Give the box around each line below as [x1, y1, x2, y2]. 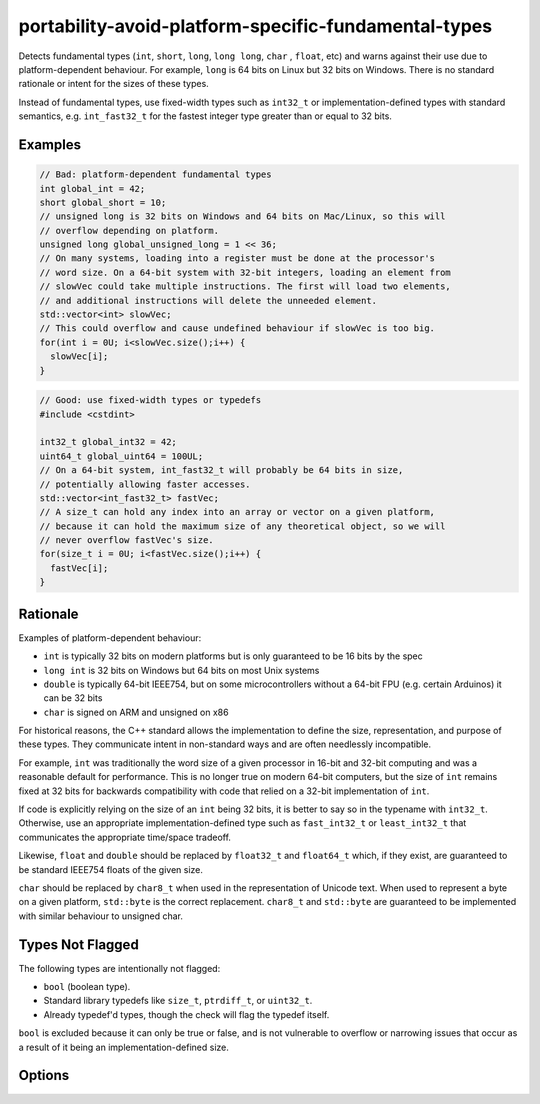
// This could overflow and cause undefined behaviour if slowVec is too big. [39, 323, 435, 334]
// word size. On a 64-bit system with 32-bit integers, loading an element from [39, 266, 452, 278]
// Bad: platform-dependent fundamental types [39, 169, 272, 180]
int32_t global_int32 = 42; [39, 436, 177, 448]
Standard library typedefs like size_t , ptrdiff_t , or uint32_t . [43, 995, 313, 1007]
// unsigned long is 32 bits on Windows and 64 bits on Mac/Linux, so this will [39, 211, 446, 222]
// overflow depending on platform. [39, 225, 220, 236]
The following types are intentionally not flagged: [18, 962, 221, 974]
